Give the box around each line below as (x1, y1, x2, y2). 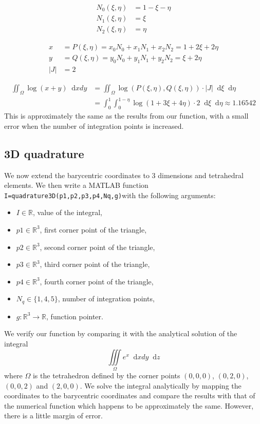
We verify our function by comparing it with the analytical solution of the (4, 328, 237, 339)
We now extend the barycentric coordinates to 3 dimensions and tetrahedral (4, 169, 244, 180)
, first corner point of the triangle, (40, 224, 147, 235)
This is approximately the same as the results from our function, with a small (4, 110, 249, 121)
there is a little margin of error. (4, 410, 103, 421)
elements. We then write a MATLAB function (4, 180, 148, 190)
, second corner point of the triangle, (40, 241, 155, 252)
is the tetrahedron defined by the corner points (32, 370, 180, 380)
